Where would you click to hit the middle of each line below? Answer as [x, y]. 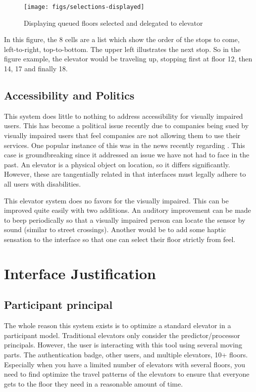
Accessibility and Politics [69, 95]
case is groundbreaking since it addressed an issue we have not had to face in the [127, 155]
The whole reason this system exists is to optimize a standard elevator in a [118, 325]
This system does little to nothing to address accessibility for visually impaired [124, 116]
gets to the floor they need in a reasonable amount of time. [94, 383]
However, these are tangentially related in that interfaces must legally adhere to [125, 174]
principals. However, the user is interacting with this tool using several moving [123, 345]
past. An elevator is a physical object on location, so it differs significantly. [117, 164]
